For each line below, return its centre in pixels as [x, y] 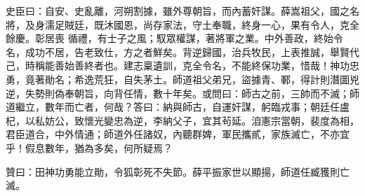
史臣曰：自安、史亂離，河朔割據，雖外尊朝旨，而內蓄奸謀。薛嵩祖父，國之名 [182, 10]
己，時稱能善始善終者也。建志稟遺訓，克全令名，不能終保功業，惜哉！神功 [178, 65]
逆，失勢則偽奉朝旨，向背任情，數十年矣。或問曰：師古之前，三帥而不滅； [178, 93]
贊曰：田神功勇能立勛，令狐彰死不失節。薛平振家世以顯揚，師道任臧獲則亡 [178, 171]
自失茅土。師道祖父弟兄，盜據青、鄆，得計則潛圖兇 [241, 79]
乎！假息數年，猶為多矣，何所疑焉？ [89, 147]
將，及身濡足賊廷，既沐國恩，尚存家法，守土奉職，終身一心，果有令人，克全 [182, 24]
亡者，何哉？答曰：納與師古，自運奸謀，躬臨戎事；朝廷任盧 [212, 107]
